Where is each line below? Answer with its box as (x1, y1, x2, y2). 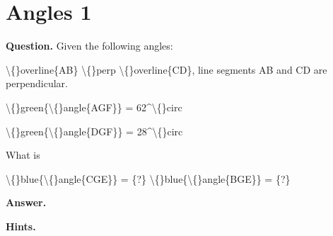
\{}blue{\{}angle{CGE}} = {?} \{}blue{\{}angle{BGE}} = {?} (6, 171, 291, 186)
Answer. (6, 195, 47, 210)
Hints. (6, 218, 36, 233)
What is (6, 147, 40, 162)
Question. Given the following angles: (6, 38, 173, 53)
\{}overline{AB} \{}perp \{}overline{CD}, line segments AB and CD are (6, 62, 327, 77)
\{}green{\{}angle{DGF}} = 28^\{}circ (6, 123, 183, 138)
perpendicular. (6, 76, 69, 91)
